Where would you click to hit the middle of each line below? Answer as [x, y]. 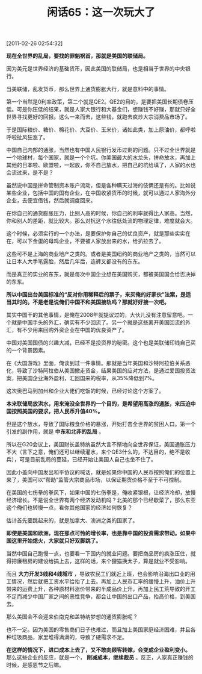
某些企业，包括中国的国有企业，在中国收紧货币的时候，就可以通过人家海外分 [101, 193]
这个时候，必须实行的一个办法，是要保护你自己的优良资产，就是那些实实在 [98, 234]
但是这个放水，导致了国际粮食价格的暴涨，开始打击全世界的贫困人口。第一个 [101, 424]
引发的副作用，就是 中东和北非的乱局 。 [55, 432]
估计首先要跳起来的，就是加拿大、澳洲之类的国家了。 [72, 520]
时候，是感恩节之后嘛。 [35, 665]
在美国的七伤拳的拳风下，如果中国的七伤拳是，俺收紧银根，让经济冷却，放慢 [101, 493]
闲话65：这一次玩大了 [101, 12]
